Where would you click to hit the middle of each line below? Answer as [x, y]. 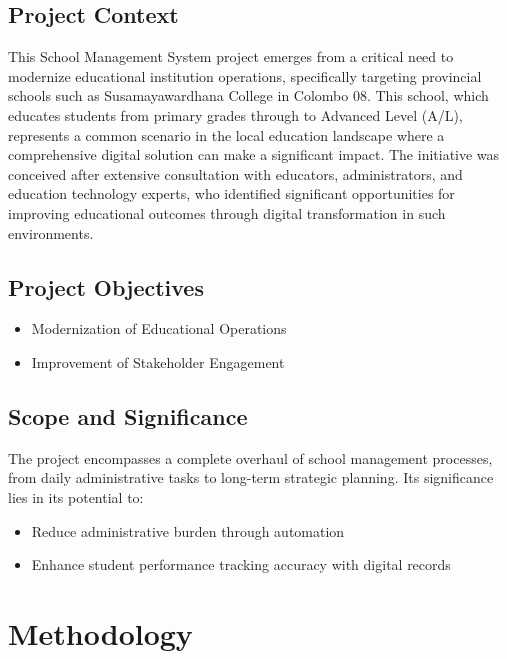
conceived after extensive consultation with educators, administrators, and [235, 173]
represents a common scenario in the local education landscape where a [226, 134]
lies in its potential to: [76, 496]
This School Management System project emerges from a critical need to [231, 56]
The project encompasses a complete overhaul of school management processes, [250, 457]
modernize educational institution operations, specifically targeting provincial [245, 75]
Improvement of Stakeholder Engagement [158, 361]
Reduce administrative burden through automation [188, 530]
